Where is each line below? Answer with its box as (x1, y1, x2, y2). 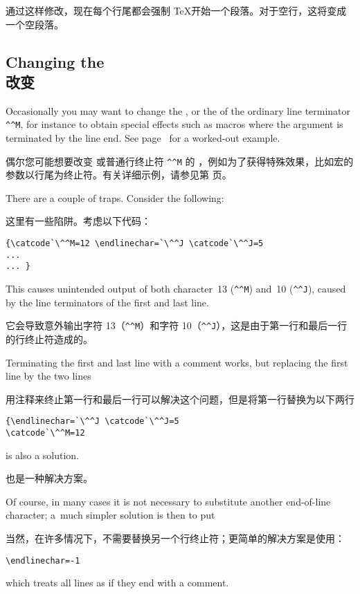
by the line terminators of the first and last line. (6, 295, 209, 309)
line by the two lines (6, 369, 91, 383)
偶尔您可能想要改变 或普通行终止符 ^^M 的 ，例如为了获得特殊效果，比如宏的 (6, 154, 354, 168)
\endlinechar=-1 (6, 555, 80, 566)
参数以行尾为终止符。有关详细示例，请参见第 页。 (6, 167, 232, 182)
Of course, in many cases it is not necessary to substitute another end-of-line (6, 494, 331, 508)
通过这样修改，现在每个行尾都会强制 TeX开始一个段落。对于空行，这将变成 (6, 3, 347, 17)
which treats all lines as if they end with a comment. (6, 575, 229, 590)
